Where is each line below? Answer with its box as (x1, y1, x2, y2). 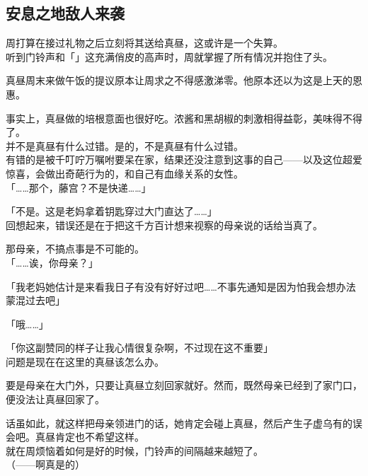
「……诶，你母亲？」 (6, 255, 98, 269)
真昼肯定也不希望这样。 (35, 429, 144, 444)
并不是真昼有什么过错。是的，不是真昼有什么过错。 (6, 138, 243, 153)
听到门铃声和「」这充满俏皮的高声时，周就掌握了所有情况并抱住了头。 (6, 49, 333, 64)
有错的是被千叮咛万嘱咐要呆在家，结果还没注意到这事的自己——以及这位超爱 (6, 152, 362, 167)
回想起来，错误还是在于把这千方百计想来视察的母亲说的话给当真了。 (6, 217, 323, 232)
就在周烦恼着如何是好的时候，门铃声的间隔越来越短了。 (6, 443, 263, 458)
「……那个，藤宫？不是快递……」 (6, 180, 151, 195)
